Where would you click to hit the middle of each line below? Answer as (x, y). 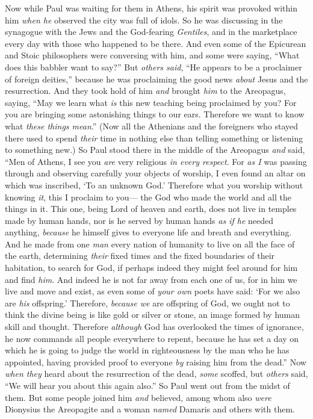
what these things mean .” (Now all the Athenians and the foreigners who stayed (152, 126)
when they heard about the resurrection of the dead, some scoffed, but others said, (156, 374)
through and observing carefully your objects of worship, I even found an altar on (155, 173)
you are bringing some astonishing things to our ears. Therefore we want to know (155, 114)
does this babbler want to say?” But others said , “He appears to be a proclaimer (153, 67)
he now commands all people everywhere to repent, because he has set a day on (152, 338)
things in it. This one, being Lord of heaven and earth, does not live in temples (151, 209)
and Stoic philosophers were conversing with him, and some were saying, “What (152, 55)
